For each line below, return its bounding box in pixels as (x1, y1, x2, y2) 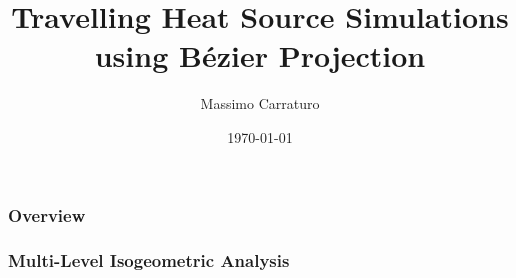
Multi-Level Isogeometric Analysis (8, 248, 290, 273)
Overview (8, 202, 86, 227)
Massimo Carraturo (200, 93, 320, 114)
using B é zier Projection (94, 35, 426, 76)
